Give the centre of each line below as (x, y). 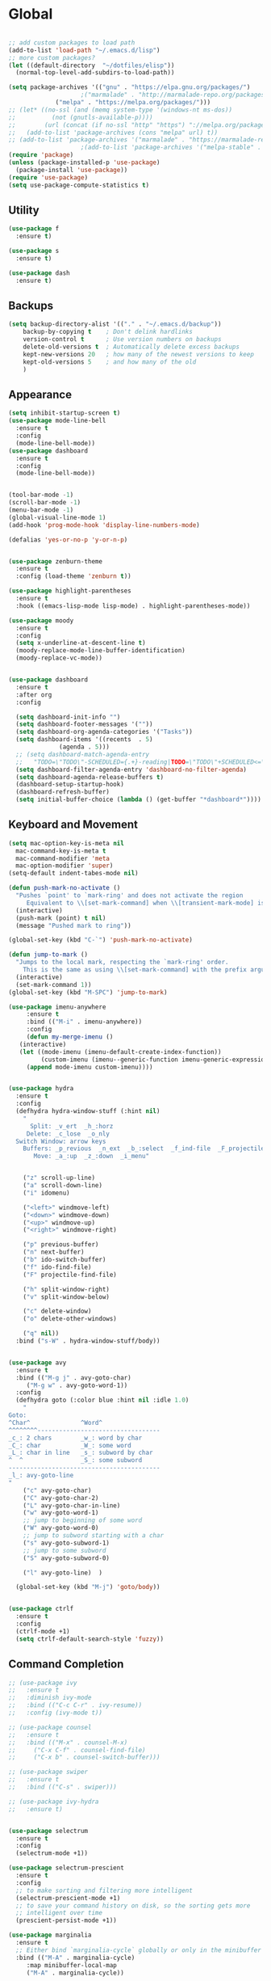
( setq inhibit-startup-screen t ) (65, 413)
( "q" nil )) (41, 1334)
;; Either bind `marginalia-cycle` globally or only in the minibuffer (139, 1950)
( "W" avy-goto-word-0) (61, 1528)
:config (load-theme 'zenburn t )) (73, 576)
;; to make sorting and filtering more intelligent (104, 1890)
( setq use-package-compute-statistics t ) (79, 185)
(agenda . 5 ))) (85, 747)
